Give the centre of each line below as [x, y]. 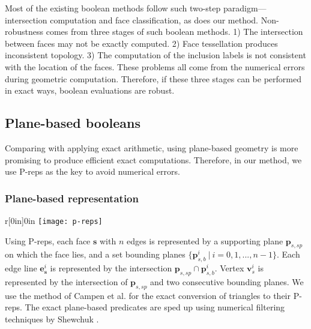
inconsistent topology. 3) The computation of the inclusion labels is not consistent [155, 55]
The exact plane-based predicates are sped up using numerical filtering [155, 307]
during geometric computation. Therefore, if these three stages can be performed [153, 78]
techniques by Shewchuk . [52, 318]
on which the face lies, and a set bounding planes [95, 254]
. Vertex [229, 268]
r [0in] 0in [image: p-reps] [54, 220]
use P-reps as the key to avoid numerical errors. [92, 171]
